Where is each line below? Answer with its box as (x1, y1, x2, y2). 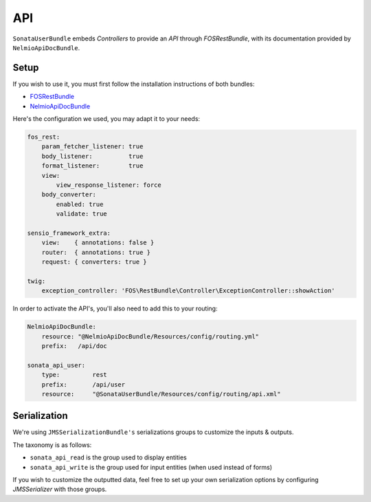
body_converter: (41, 191, 96, 198)
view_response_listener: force (56, 181, 161, 189)
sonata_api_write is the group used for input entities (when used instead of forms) (30, 463, 273, 471)
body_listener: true (41, 152, 144, 160)
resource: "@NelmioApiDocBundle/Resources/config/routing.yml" (41, 332, 260, 340)
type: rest (41, 371, 108, 379)
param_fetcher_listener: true (41, 143, 144, 150)
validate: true (56, 210, 108, 218)
